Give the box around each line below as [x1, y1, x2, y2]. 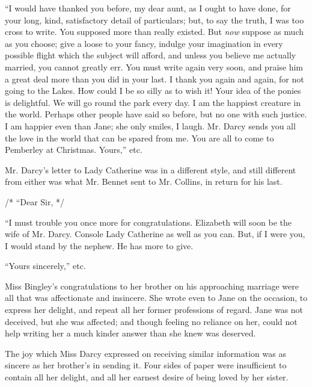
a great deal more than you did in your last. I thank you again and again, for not [5, 72, 304, 85]
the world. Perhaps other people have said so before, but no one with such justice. [5, 108, 307, 120]
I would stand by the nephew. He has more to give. [5, 239, 194, 252]
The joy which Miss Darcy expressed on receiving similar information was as [5, 347, 286, 359]
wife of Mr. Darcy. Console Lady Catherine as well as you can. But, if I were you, [5, 228, 305, 240]
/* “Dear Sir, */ [5, 195, 65, 208]
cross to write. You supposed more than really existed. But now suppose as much [5, 25, 304, 38]
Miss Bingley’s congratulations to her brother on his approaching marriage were [5, 279, 299, 292]
